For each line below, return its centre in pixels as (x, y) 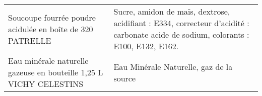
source (125, 78)
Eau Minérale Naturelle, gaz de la (173, 66)
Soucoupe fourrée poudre (52, 17)
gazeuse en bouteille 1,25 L (56, 72)
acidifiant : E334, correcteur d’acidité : (181, 23)
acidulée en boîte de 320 (51, 29)
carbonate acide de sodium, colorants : (181, 34)
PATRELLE (30, 40)
